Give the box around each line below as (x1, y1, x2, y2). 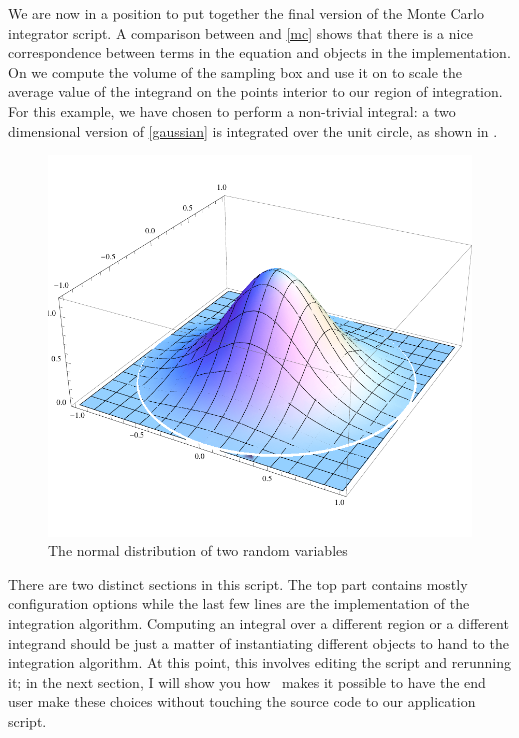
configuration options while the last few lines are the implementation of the (8, 593, 470, 614)
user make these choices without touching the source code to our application (8, 691, 476, 712)
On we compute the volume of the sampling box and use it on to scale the (8, 61, 463, 82)
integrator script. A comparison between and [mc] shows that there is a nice (8, 22, 473, 43)
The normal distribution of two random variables (48, 540, 348, 561)
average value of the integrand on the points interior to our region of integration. (8, 81, 503, 102)
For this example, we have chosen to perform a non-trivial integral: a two (8, 100, 456, 121)
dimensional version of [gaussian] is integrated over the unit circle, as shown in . (8, 120, 498, 141)
